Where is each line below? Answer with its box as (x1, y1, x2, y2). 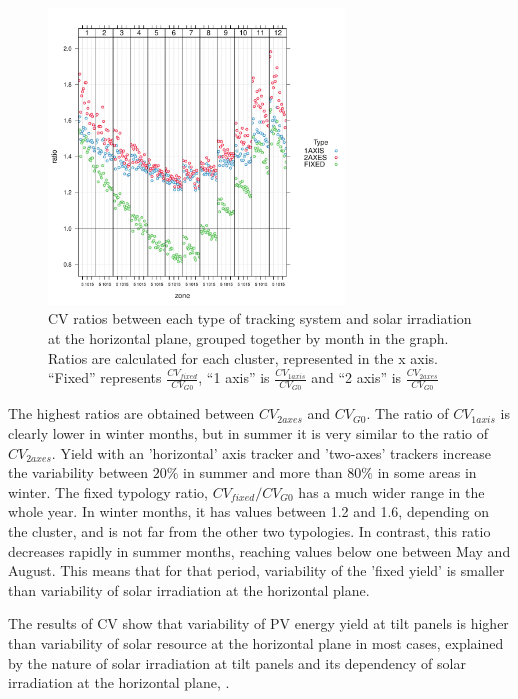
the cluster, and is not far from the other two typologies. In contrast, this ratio (8, 520, 491, 541)
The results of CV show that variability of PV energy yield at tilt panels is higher (8, 613, 509, 634)
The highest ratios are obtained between (8, 403, 255, 424)
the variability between (8, 462, 149, 483)
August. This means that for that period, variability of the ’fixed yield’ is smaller (8, 560, 505, 581)
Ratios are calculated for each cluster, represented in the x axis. (48, 347, 438, 368)
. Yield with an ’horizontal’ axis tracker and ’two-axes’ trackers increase (51, 442, 492, 463)
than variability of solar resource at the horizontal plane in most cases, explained (8, 632, 504, 653)
